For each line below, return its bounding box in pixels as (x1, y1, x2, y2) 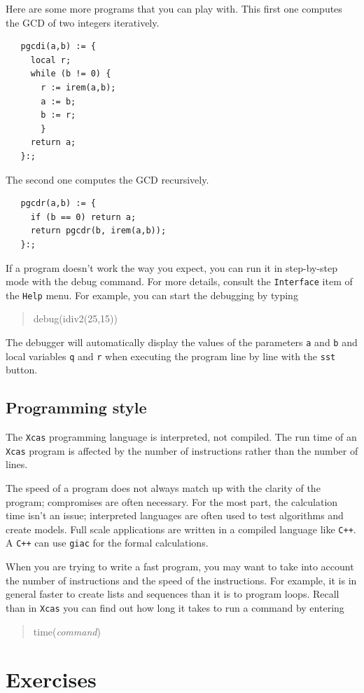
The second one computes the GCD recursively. (6, 172, 209, 186)
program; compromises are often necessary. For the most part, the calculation (6, 494, 338, 509)
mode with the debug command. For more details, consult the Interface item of (6, 274, 353, 289)
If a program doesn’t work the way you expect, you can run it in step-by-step (6, 260, 338, 275)
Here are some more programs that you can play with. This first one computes (6, 1, 342, 15)
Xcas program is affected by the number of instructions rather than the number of (6, 443, 358, 458)
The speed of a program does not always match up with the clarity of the (6, 481, 321, 495)
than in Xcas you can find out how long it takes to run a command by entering (6, 600, 344, 615)
